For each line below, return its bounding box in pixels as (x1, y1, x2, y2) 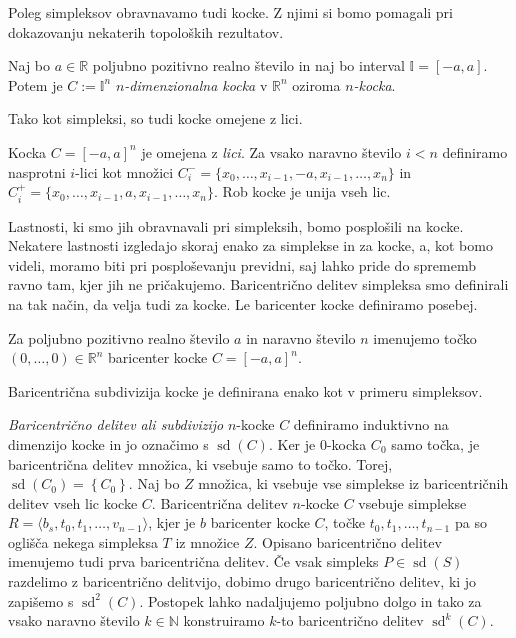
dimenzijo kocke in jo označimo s (8, 433, 209, 454)
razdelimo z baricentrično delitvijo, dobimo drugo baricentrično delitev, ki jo (8, 571, 477, 592)
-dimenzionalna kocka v (124, 74, 268, 95)
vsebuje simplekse (358, 492, 467, 513)
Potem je (8, 74, 63, 95)
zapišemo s (8, 590, 74, 611)
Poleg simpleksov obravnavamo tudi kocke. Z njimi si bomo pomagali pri (8, 2, 454, 22)
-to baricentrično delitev (276, 610, 424, 631)
